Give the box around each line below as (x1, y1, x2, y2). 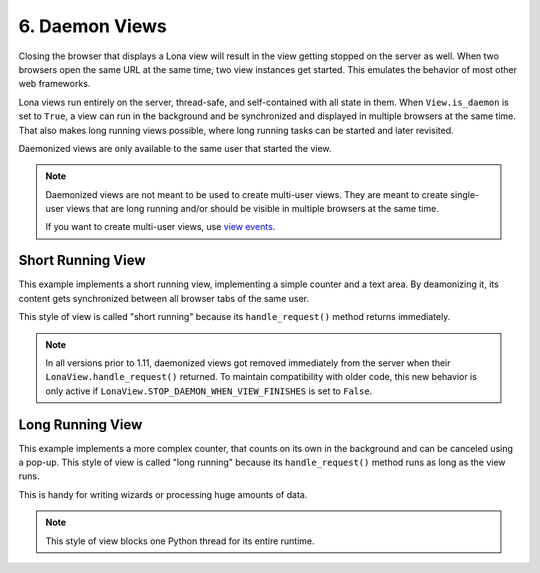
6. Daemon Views (18, 15, 167, 37)
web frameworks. (18, 78, 91, 90)
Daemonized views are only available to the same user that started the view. (18, 142, 332, 154)
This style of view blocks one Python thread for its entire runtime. (45, 535, 315, 547)
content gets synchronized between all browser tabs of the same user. (18, 292, 310, 304)
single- (450, 188, 480, 200)
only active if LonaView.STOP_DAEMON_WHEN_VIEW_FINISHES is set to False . (45, 385, 373, 397)
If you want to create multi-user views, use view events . (45, 221, 276, 233)
